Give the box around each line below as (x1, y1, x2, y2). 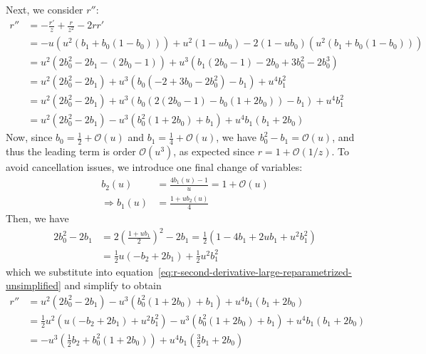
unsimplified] (6, 278, 61, 293)
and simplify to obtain (64, 278, 162, 293)
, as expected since (173, 144, 254, 159)
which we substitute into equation (6, 264, 154, 278)
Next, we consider (6, 2, 83, 16)
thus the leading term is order (6, 144, 136, 159)
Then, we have (6, 211, 69, 226)
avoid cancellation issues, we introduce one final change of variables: (6, 160, 303, 175)
